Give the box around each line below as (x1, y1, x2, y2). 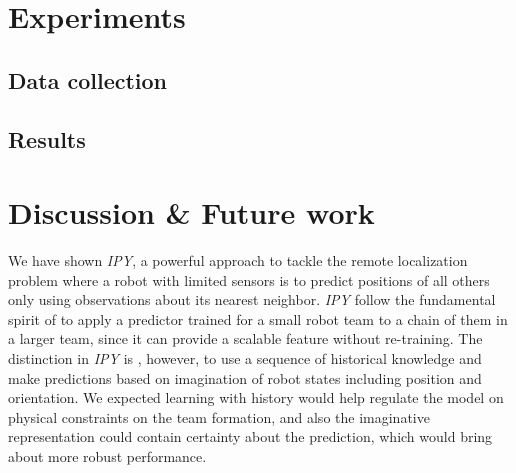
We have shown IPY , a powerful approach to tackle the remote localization (8, 250, 468, 271)
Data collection (8, 64, 168, 95)
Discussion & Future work (8, 192, 375, 233)
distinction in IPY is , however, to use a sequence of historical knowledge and (8, 348, 482, 369)
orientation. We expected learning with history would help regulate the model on (8, 387, 504, 408)
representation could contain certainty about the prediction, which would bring (8, 426, 493, 447)
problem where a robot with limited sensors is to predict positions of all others (8, 269, 490, 290)
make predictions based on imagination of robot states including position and (8, 367, 482, 388)
